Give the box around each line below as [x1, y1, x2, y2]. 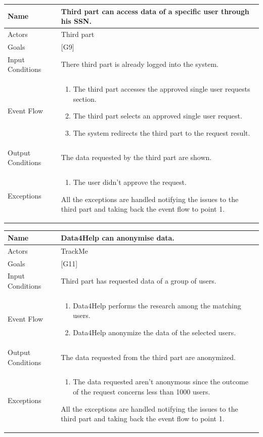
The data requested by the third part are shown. [61, 152, 212, 163]
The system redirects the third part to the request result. [73, 127, 250, 138]
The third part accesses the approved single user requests [73, 84, 250, 94]
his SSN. [61, 16, 92, 26]
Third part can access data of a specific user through [61, 6, 249, 16]
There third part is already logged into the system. [61, 59, 218, 69]
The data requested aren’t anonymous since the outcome [73, 376, 248, 387]
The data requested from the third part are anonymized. [61, 351, 236, 362]
